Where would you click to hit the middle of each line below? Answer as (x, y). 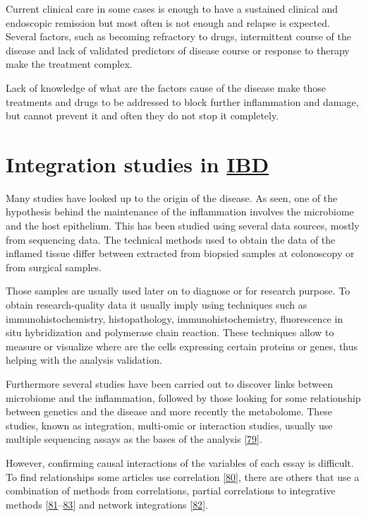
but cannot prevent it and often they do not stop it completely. (142, 115)
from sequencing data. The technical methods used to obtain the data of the (171, 239)
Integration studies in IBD (138, 164)
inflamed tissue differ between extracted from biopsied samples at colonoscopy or (180, 253)
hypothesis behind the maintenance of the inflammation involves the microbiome (180, 212)
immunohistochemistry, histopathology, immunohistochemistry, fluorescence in (175, 318)
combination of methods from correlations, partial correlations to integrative (171, 491)
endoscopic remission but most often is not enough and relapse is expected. (168, 22)
